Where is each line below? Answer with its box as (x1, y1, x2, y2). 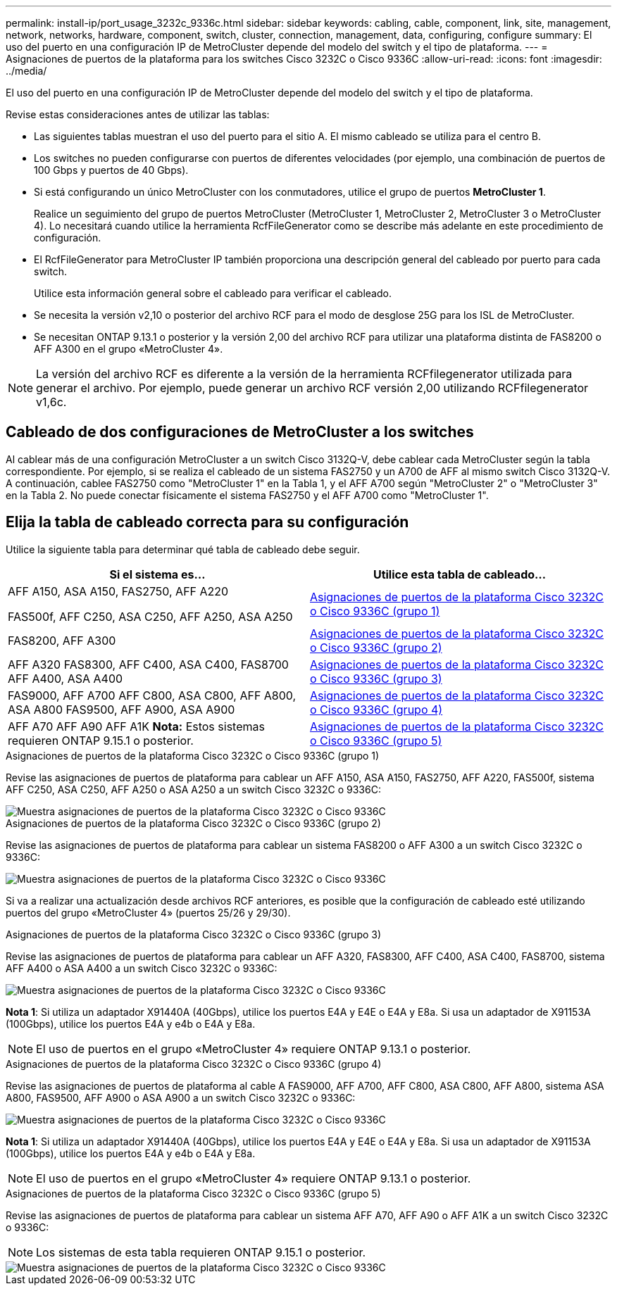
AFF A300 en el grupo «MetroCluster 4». (34, 343, 223, 355)
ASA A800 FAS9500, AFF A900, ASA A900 (8, 702, 235, 717)
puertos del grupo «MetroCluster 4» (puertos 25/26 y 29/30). (6, 906, 291, 919)
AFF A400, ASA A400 (8, 671, 123, 686)
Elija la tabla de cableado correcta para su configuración (6, 513, 409, 531)
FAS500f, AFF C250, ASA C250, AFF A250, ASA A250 (8, 609, 293, 624)
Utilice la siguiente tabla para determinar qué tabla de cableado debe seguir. (6, 543, 360, 555)
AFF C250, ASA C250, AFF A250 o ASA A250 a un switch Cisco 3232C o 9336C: (6, 783, 381, 795)
